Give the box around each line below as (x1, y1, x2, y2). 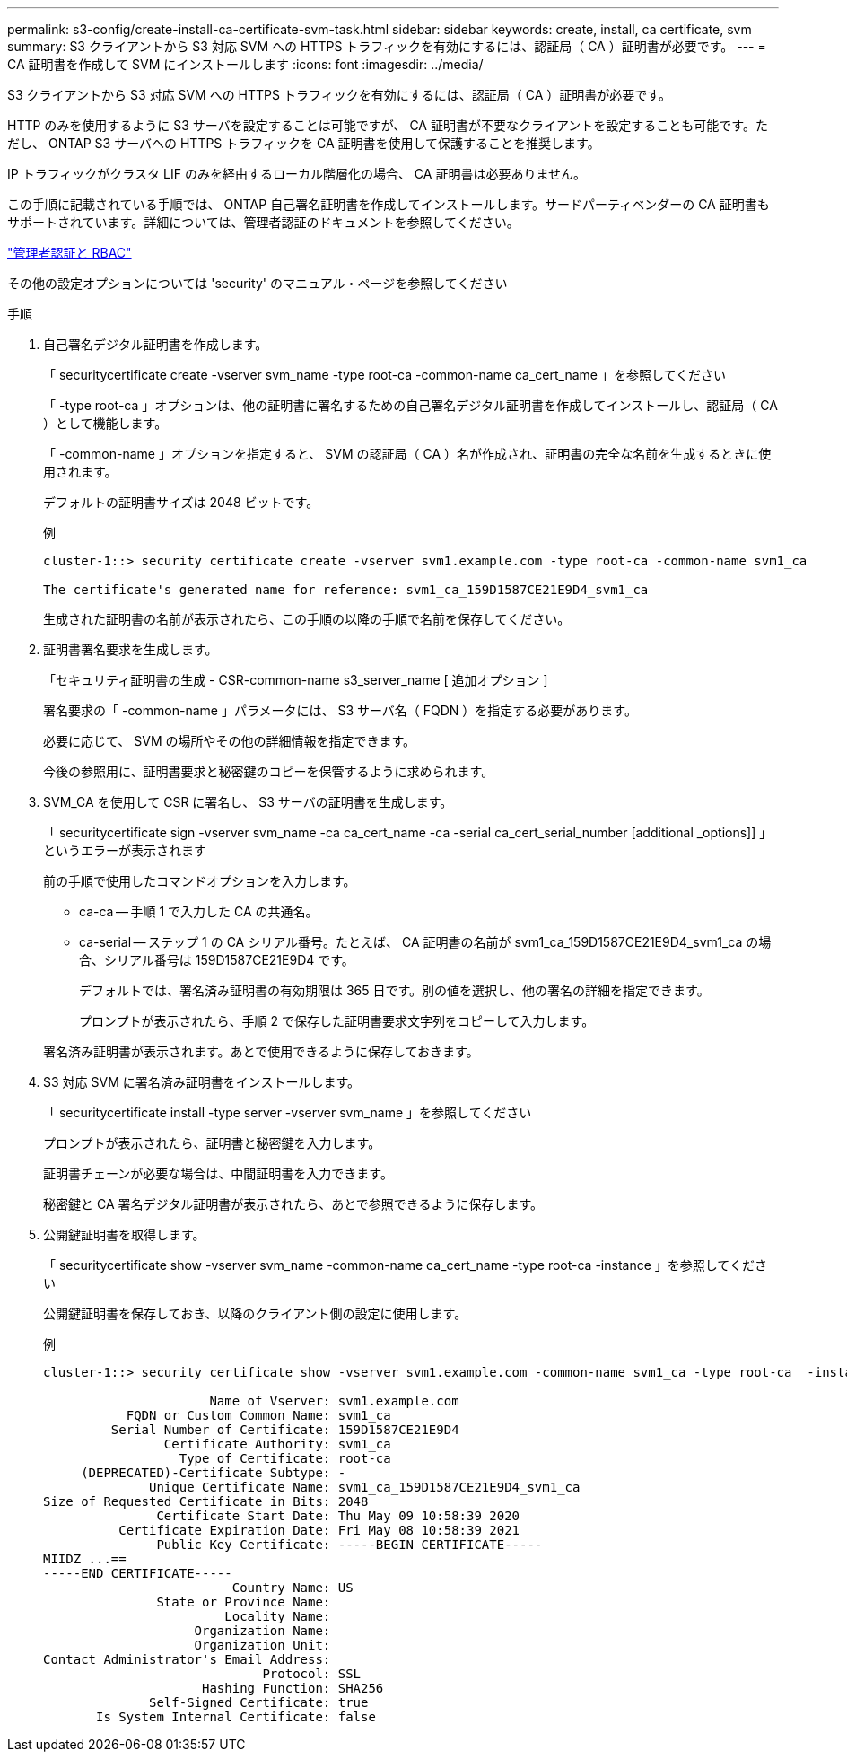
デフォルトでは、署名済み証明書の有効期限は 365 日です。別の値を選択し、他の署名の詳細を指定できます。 (79, 983, 710, 998)
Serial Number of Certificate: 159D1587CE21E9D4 (110, 1422, 459, 1437)
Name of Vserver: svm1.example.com (209, 1394, 459, 1408)
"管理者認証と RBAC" (7, 245, 132, 260)
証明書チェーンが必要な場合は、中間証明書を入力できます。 (43, 1166, 393, 1181)
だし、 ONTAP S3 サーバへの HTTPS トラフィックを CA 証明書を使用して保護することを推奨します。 (7, 136, 600, 151)
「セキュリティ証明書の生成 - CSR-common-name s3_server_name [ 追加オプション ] (43, 672, 548, 687)
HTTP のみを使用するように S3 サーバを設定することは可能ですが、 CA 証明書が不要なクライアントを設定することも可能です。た (7, 118, 768, 133)
